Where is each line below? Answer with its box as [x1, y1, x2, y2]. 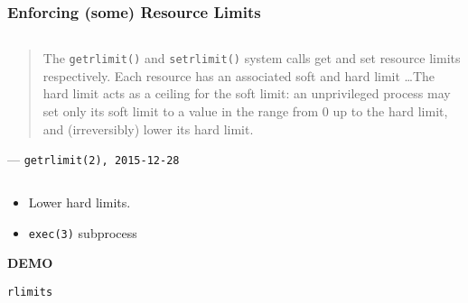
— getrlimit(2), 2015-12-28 [7, 150, 180, 169]
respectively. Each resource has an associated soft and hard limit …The [42, 66, 435, 85]
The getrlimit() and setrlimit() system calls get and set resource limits [42, 49, 461, 68]
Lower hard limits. [28, 192, 131, 211]
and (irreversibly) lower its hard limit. [42, 119, 254, 138]
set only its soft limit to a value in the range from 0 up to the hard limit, [42, 102, 448, 121]
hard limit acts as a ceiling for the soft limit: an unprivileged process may [42, 84, 451, 103]
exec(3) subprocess [28, 223, 137, 242]
